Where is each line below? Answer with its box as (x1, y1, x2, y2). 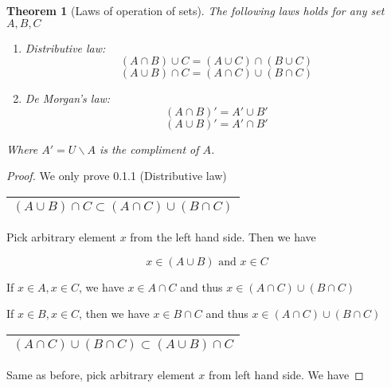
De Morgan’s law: (25, 90, 111, 107)
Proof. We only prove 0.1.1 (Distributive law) (6, 167, 227, 184)
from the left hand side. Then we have (130, 228, 316, 245)
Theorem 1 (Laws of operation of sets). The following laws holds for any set (6, 2, 385, 18)
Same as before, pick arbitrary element (6, 366, 195, 382)
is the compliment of (99, 140, 199, 157)
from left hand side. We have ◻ (209, 366, 364, 382)
